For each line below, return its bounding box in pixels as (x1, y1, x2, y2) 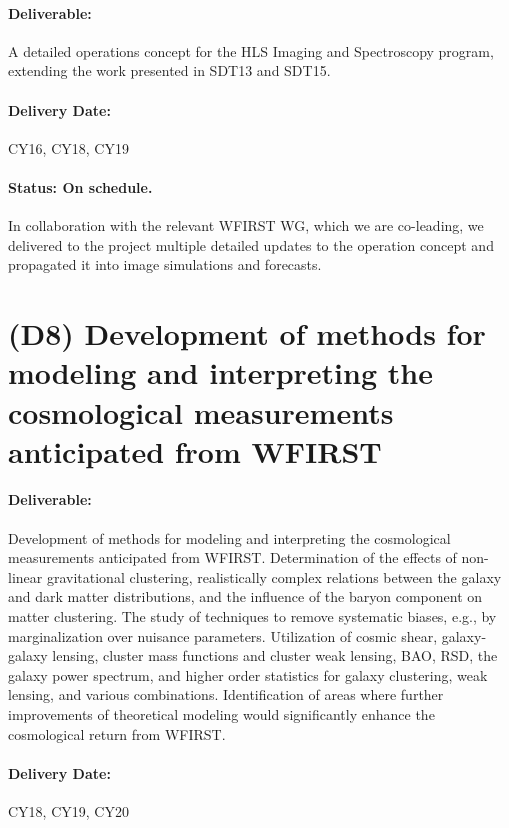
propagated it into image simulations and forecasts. (8, 254, 322, 275)
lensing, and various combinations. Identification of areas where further (8, 684, 444, 705)
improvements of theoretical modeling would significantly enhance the (8, 704, 435, 725)
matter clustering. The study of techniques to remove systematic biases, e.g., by (8, 606, 497, 627)
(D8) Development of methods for (8, 313, 486, 354)
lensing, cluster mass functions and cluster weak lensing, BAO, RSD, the (52, 645, 498, 666)
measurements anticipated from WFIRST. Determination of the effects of (8, 547, 457, 568)
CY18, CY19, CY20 (8, 801, 129, 822)
